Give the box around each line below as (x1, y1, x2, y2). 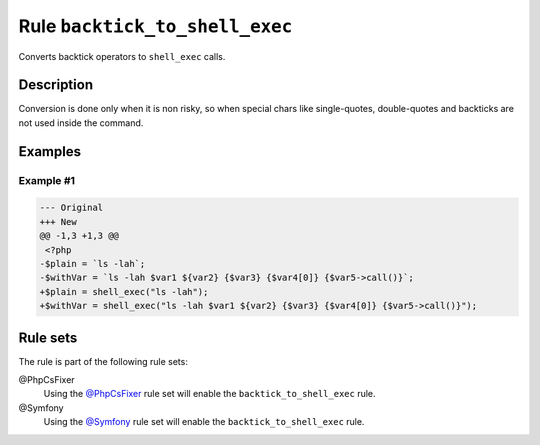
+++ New (39, 216, 77, 227)
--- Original (39, 202, 104, 214)
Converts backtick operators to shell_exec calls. (18, 50, 226, 62)
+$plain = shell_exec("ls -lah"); (39, 286, 209, 297)
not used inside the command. (18, 116, 144, 129)
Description (18, 76, 94, 94)
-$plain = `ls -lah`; (39, 258, 146, 269)
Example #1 (18, 173, 75, 187)
